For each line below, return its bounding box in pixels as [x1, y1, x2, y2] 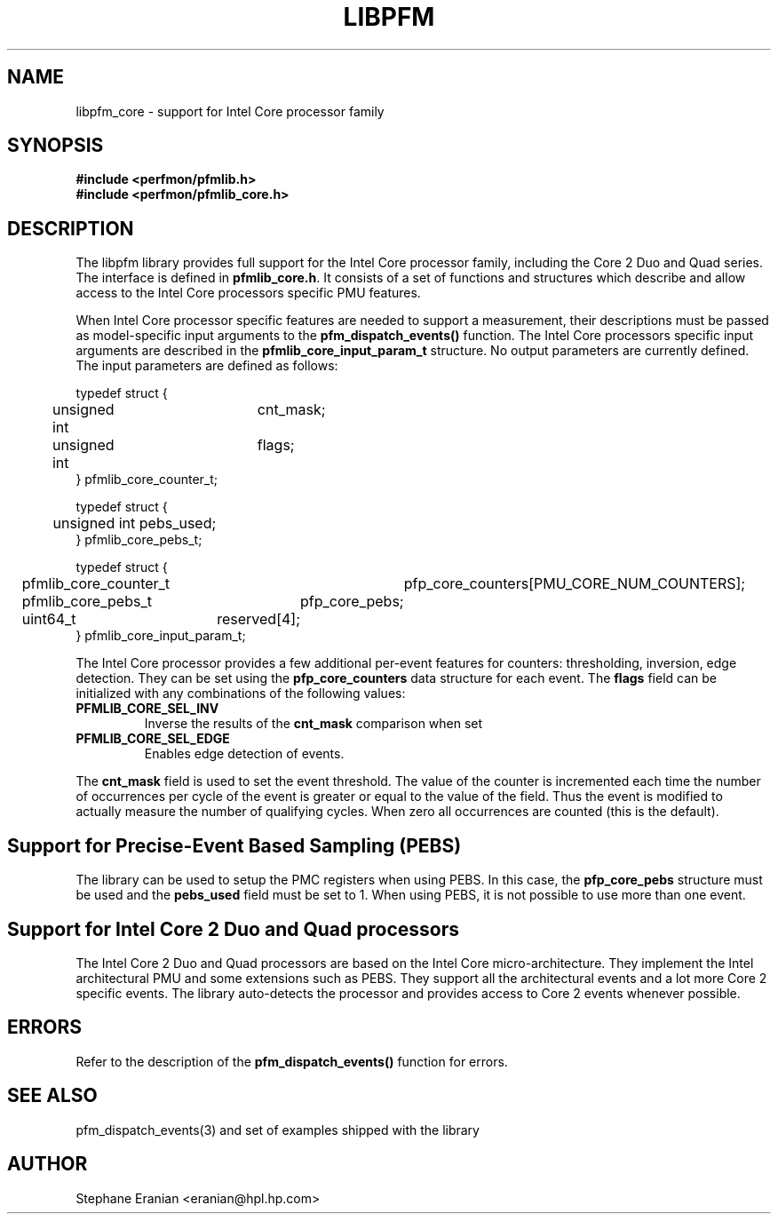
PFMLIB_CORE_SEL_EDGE [75, 731, 230, 747]
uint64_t [21, 610, 76, 629]
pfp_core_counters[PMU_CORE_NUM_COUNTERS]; [403, 575, 746, 593]
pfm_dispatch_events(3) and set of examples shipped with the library [75, 1122, 480, 1138]
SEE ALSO [7, 1084, 98, 1107]
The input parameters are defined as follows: [75, 358, 338, 374]
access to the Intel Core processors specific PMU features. [75, 285, 421, 301]
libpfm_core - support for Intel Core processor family [75, 103, 385, 119]
